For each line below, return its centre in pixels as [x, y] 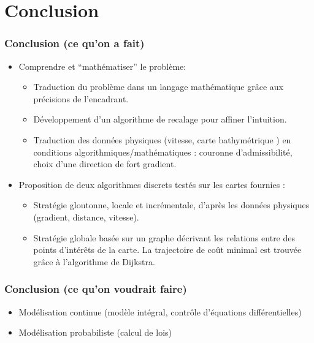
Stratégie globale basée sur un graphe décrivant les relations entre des [164, 237]
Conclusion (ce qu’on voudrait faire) [96, 289]
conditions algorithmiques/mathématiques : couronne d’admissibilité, [163, 152]
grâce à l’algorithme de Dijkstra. [94, 261]
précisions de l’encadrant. [81, 98]
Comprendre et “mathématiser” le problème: [102, 66]
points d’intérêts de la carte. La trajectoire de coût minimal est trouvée [167, 250]
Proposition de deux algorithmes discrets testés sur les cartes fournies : [152, 184]
